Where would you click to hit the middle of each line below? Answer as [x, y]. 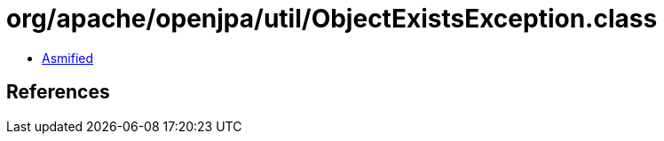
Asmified [68, 58]
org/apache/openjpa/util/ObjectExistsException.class [332, 19]
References [58, 92]
